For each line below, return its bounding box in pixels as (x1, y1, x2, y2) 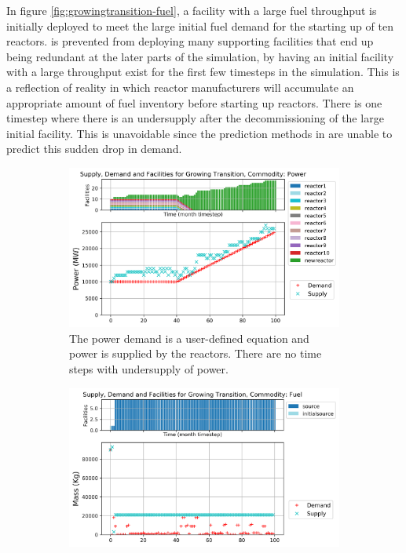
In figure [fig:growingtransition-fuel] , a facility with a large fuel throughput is (6, 2, 377, 18)
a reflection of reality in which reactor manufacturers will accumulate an (6, 78, 354, 95)
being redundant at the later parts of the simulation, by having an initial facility (6, 48, 394, 64)
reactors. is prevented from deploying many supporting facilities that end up (6, 33, 374, 49)
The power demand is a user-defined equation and (69, 329, 309, 346)
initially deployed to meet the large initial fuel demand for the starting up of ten (6, 17, 393, 34)
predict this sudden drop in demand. (6, 140, 182, 157)
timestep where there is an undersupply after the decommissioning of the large (6, 110, 384, 126)
